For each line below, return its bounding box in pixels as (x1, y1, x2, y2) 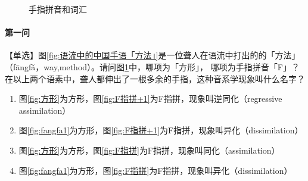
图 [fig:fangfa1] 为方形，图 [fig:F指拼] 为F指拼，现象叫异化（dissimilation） (18, 164, 293, 176)
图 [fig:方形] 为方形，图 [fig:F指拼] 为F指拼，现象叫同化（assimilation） (18, 143, 280, 156)
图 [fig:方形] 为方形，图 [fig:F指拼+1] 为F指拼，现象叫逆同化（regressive (18, 92, 282, 105)
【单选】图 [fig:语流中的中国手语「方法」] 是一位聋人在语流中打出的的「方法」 (5, 49, 300, 61)
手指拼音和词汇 (29, 3, 87, 15)
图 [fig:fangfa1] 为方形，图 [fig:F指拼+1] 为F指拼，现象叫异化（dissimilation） (18, 124, 303, 136)
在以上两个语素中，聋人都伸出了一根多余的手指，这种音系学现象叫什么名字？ (5, 72, 305, 85)
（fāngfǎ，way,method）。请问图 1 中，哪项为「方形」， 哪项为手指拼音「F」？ (5, 60, 300, 73)
